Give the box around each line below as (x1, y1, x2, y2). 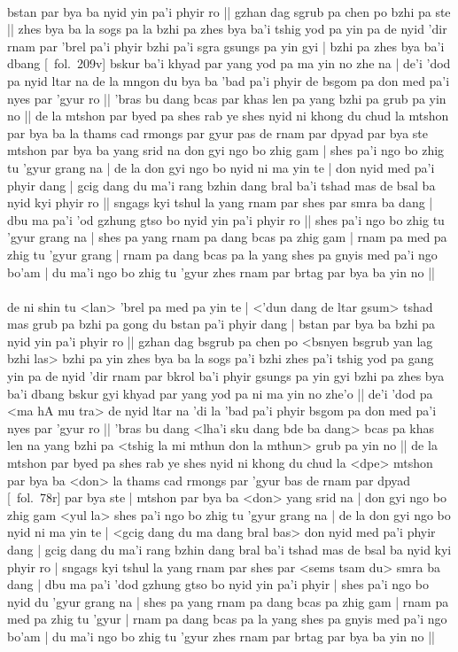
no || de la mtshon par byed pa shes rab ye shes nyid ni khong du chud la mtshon (7, 106, 449, 125)
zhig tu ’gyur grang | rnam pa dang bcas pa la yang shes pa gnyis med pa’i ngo (7, 244, 438, 263)
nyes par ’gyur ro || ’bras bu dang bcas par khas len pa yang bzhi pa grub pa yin (7, 89, 446, 107)
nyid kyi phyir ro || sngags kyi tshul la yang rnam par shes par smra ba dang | (7, 193, 433, 212)
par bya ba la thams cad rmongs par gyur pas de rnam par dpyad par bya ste (7, 123, 429, 142)
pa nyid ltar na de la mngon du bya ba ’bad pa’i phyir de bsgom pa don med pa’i (7, 71, 450, 89)
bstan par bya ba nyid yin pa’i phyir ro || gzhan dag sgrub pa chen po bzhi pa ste (7, 2, 451, 20)
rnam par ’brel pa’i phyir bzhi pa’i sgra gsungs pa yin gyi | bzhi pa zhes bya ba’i (7, 36, 445, 55)
